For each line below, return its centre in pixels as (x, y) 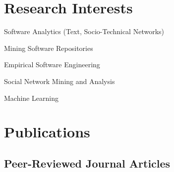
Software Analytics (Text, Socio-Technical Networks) (84, 31)
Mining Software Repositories (49, 48)
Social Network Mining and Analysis (59, 81)
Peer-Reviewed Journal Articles (87, 163)
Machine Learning (31, 98)
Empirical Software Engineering (52, 64)
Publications (47, 132)
